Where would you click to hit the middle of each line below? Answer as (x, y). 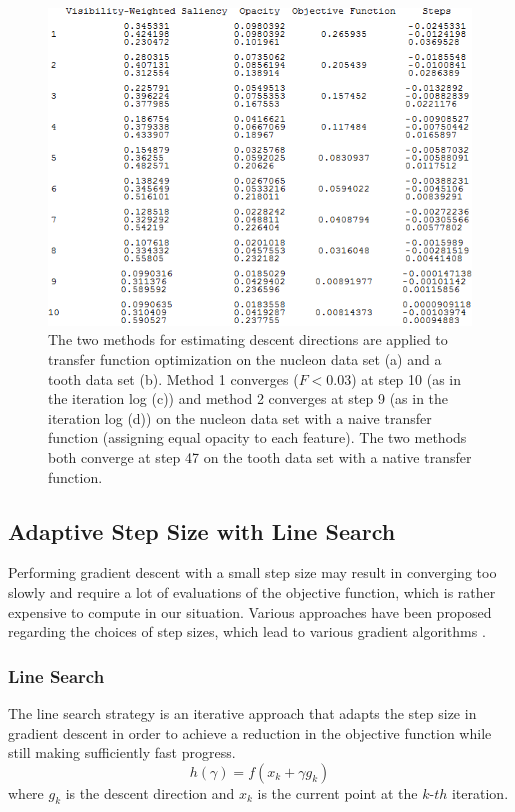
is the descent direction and (150, 792)
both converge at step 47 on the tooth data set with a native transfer (260, 456)
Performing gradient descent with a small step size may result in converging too (252, 572)
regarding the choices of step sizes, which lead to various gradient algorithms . (247, 631)
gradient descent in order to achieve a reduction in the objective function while (250, 732)
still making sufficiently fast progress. (122, 752)
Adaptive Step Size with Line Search (202, 530)
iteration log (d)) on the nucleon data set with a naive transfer (240, 417)
